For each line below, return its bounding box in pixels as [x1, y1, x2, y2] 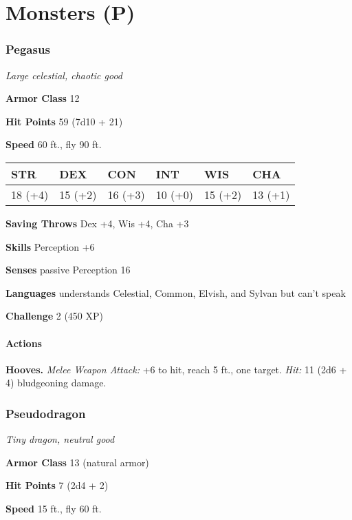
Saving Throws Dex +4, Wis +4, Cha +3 [5, 216, 189, 230]
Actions [5, 335, 42, 350]
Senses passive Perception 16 [5, 262, 131, 277]
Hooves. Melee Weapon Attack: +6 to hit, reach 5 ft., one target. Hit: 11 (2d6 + [5, 362, 347, 376]
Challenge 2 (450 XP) [5, 309, 104, 323]
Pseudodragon [5, 404, 86, 422]
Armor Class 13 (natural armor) [5, 455, 149, 469]
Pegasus [5, 41, 50, 58]
